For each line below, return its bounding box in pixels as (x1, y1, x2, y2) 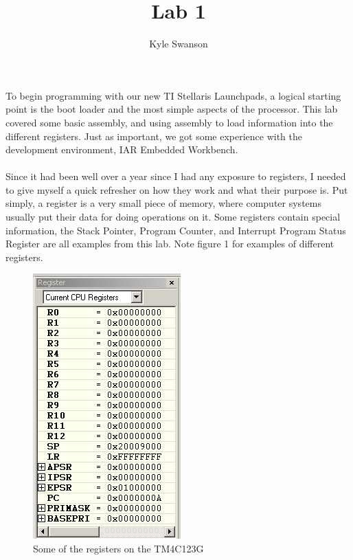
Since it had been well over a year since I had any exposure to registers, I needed (5, 169, 346, 183)
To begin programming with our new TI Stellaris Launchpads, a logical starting (5, 88, 341, 102)
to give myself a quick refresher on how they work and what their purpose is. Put (5, 182, 348, 197)
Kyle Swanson (149, 36, 208, 51)
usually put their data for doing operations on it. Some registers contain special (5, 210, 341, 224)
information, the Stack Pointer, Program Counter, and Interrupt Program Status (5, 223, 346, 237)
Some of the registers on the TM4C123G (33, 541, 204, 556)
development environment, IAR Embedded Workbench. (5, 142, 238, 157)
